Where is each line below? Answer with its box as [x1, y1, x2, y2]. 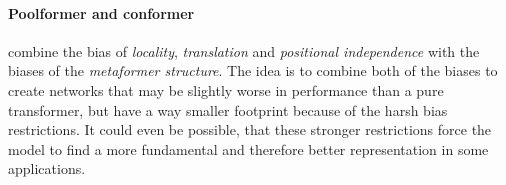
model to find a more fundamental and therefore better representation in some [8, 138, 489, 159]
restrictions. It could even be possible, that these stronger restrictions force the [8, 119, 492, 140]
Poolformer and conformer [8, 2, 195, 23]
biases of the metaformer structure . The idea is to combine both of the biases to [8, 60, 498, 81]
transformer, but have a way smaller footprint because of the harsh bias [8, 99, 448, 120]
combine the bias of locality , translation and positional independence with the [8, 40, 480, 61]
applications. [8, 158, 86, 179]
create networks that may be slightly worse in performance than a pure [8, 79, 444, 100]
